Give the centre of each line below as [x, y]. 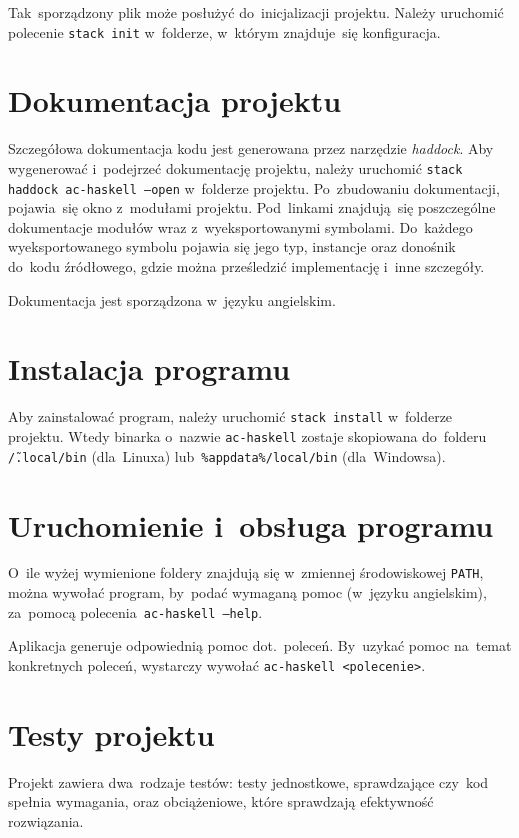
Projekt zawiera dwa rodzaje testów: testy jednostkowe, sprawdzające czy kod [248, 781]
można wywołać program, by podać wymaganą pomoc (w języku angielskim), [247, 592]
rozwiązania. [46, 820]
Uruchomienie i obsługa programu [251, 524]
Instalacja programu [149, 368]
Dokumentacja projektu [175, 100]
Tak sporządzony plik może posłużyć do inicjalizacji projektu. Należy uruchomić [256, 12]
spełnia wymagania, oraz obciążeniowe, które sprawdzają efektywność [221, 801]
